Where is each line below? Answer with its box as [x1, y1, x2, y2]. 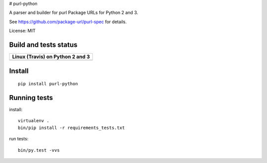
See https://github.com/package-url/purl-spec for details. [9, 19, 127, 25]
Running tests [9, 94, 53, 102]
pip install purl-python [18, 81, 78, 87]
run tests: [9, 136, 29, 142]
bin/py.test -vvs [18, 147, 60, 153]
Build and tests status [9, 40, 78, 49]
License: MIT [9, 28, 36, 34]
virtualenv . [18, 118, 49, 124]
